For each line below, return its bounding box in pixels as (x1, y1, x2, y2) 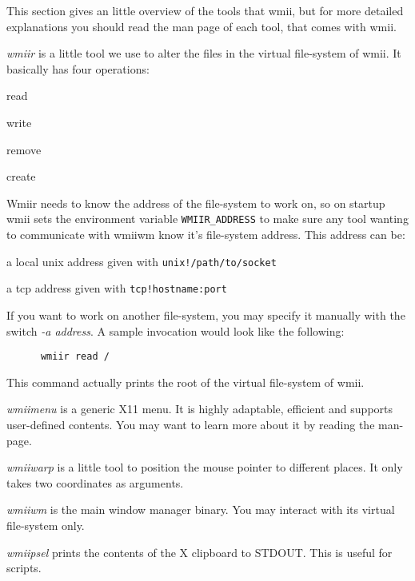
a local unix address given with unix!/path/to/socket (6, 253, 277, 269)
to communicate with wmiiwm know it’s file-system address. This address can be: (6, 226, 405, 242)
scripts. (6, 559, 42, 576)
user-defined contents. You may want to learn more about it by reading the (6, 416, 375, 432)
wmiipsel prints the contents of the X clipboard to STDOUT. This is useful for (6, 543, 393, 560)
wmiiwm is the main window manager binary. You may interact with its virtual (6, 501, 395, 518)
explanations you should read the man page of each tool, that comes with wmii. (6, 18, 397, 34)
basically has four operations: (6, 60, 150, 77)
